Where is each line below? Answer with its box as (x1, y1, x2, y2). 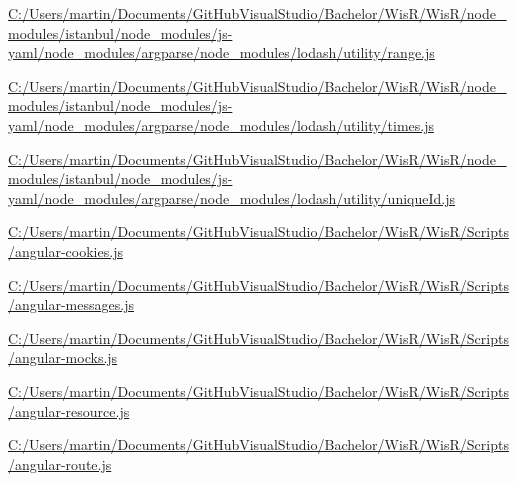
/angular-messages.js (8, 294, 134, 315)
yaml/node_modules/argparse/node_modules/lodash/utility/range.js (8, 42, 435, 63)
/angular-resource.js (8, 400, 130, 421)
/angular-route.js (8, 453, 112, 474)
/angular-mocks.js (8, 347, 118, 368)
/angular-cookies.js (8, 240, 123, 261)
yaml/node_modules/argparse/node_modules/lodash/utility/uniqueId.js (8, 187, 455, 208)
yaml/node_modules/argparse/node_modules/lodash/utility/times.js (8, 114, 435, 135)
